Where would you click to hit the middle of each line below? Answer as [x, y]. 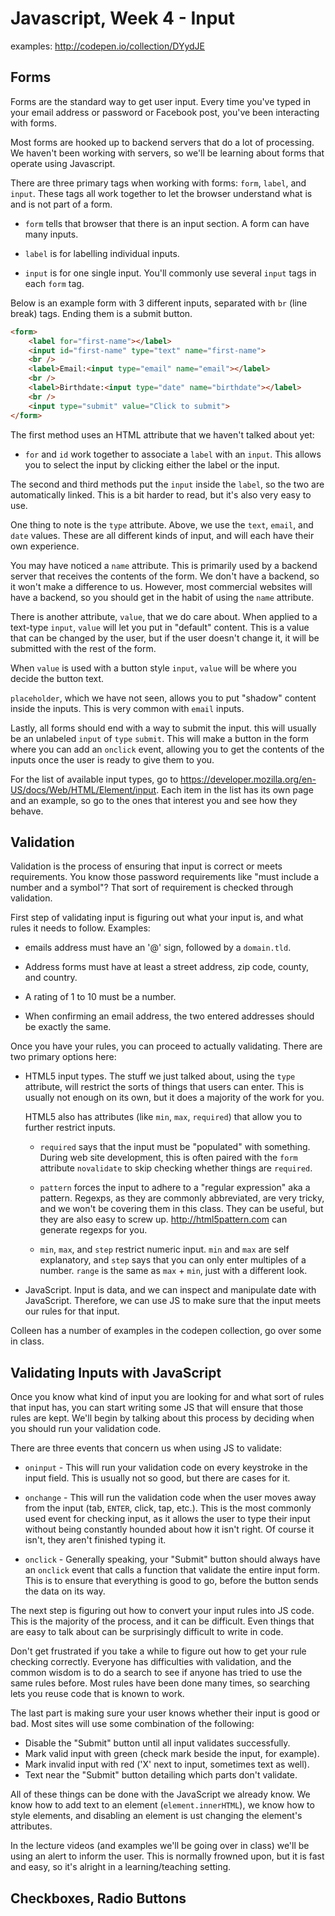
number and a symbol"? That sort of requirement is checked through [152, 888]
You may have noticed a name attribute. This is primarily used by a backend [164, 565]
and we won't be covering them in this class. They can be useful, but [181, 1209]
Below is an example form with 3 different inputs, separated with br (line [159, 303]
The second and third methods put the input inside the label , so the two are [167, 484]
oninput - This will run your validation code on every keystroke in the [166, 1468]
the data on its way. [65, 1591]
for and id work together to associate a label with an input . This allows [173, 454]
